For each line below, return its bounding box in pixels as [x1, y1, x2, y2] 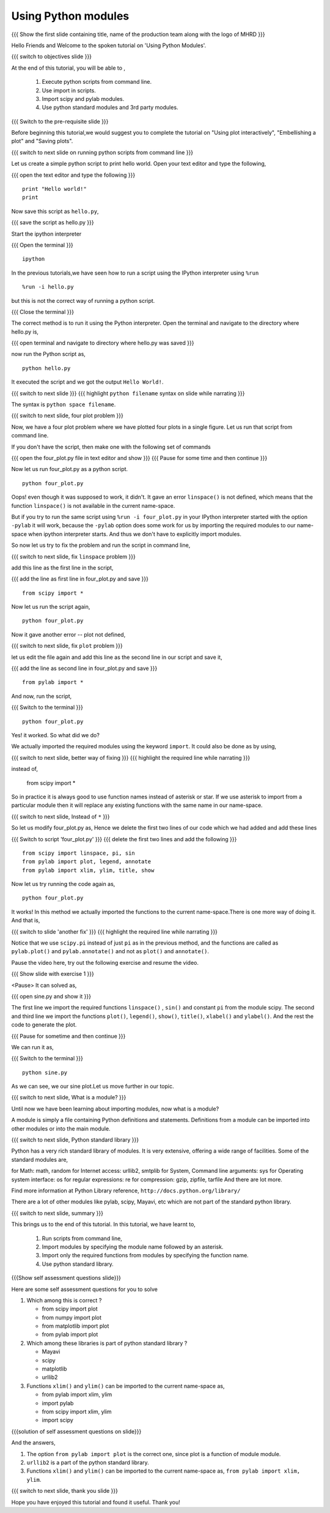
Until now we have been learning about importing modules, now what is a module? [11, 1105, 219, 1112]
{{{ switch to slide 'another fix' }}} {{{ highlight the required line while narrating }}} [11, 928, 218, 935]
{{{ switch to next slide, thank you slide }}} [11, 1487, 119, 1495]
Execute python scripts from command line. [42, 78, 152, 86]
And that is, [11, 916, 40, 924]
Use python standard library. [42, 1260, 114, 1268]
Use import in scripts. [42, 86, 96, 94]
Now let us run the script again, [11, 603, 90, 611]
